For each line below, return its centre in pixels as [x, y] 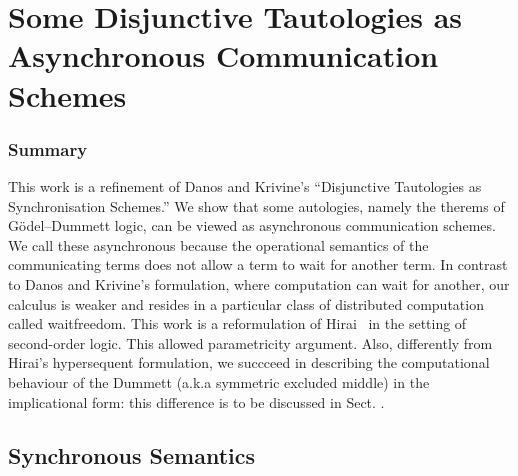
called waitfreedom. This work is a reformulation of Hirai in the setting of [237, 323]
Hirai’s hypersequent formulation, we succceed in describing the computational [249, 362]
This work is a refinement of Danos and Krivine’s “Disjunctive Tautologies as [245, 185]
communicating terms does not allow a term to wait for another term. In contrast [258, 264]
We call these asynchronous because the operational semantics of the [218, 244]
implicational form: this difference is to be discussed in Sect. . [196, 401]
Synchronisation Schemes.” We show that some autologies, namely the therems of [256, 205]
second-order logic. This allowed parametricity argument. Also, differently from [250, 342]
